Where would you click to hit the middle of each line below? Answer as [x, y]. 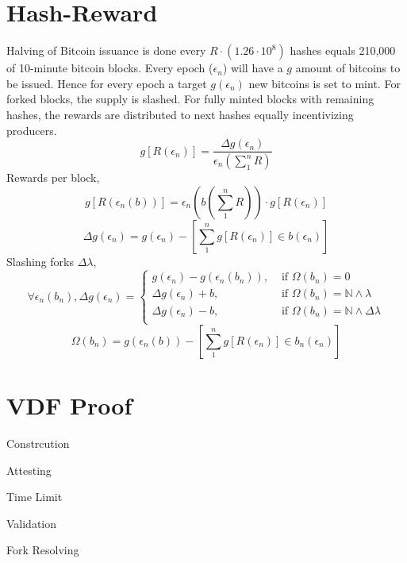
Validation [32, 523]
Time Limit [35, 497]
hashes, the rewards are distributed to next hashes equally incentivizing [180, 114]
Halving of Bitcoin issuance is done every [106, 50]
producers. [32, 130]
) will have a [253, 68]
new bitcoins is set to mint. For [324, 83]
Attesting [29, 470]
